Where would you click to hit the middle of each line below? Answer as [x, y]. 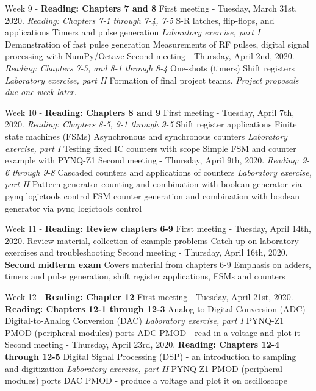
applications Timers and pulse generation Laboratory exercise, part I [133, 32]
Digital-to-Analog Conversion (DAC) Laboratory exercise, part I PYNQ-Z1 [145, 321]
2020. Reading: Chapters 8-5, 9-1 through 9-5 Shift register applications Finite [151, 124]
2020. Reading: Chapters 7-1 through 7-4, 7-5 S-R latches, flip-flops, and [140, 20]
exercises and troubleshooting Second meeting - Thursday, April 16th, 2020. [146, 252]
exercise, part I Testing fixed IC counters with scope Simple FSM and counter [151, 148]
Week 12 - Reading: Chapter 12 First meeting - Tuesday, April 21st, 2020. [149, 297]
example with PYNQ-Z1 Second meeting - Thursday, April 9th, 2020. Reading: [152, 160]
